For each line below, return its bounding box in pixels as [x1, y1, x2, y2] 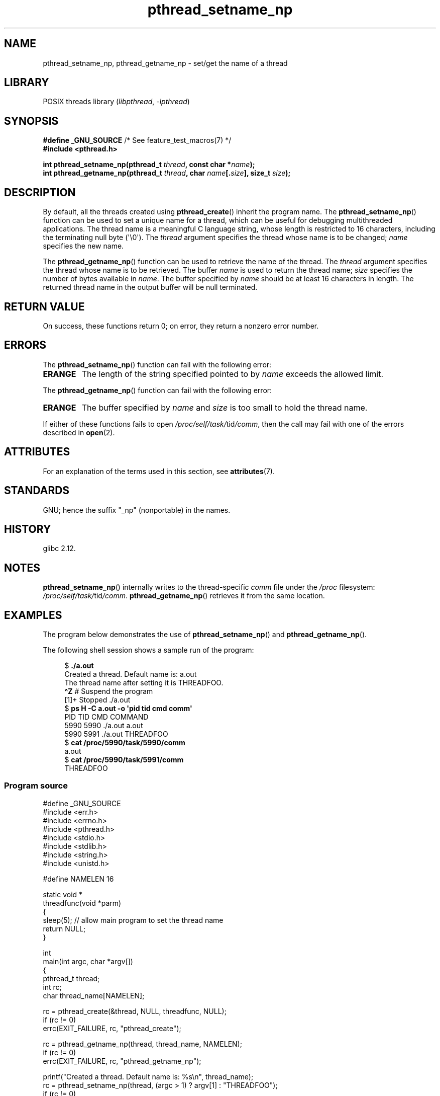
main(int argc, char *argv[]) [43, 957, 133, 966]
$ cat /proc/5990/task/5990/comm [64, 738, 185, 747]
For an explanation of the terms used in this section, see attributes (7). [43, 466, 275, 476]
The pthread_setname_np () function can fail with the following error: [43, 360, 272, 369]
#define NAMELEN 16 [43, 874, 114, 883]
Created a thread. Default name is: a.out [64, 670, 197, 679]
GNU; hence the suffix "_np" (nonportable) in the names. [43, 505, 231, 514]
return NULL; [43, 924, 86, 933]
